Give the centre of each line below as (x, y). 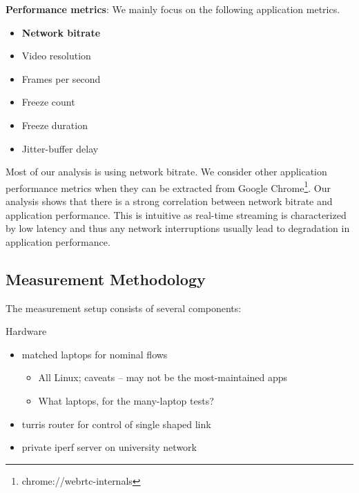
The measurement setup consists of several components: (124, 308)
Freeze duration (55, 125)
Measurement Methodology (106, 279)
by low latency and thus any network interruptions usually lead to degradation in (178, 228)
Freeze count (48, 102)
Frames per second (61, 78)
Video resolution (56, 56)
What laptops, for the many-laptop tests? (126, 400)
